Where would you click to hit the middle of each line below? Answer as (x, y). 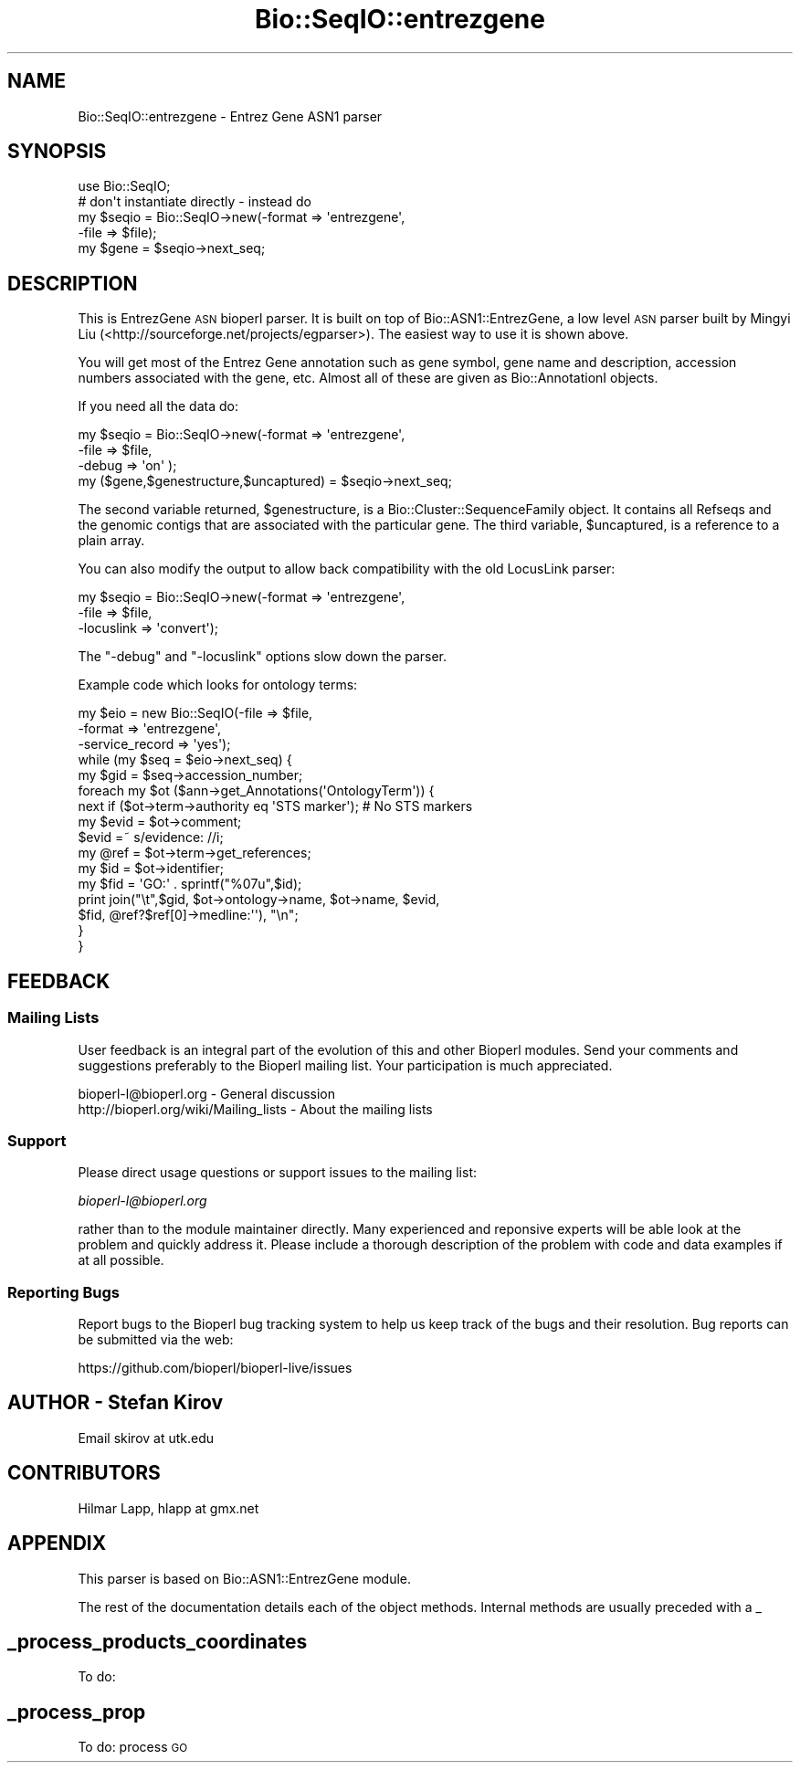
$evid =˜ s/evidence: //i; (151, 838)
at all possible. (121, 1260)
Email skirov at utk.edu (146, 1438)
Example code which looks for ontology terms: (218, 685)
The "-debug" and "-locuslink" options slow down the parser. (263, 657)
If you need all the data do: (158, 406)
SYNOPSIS (57, 152)
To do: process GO (133, 1747)
